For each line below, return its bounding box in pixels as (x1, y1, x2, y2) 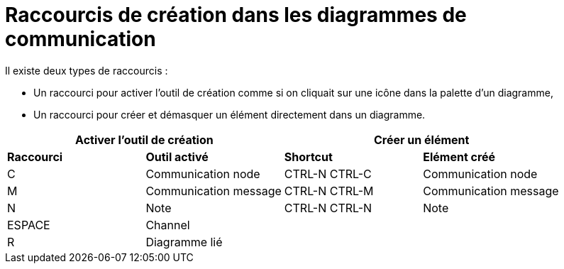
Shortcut (284, 149, 333, 164)
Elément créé (423, 149, 496, 164)
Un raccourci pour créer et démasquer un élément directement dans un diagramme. (33, 108, 426, 121)
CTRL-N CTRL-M (284, 183, 374, 198)
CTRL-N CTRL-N (284, 200, 372, 215)
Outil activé (145, 149, 209, 164)
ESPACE (7, 217, 50, 232)
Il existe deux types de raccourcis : (5, 64, 168, 77)
